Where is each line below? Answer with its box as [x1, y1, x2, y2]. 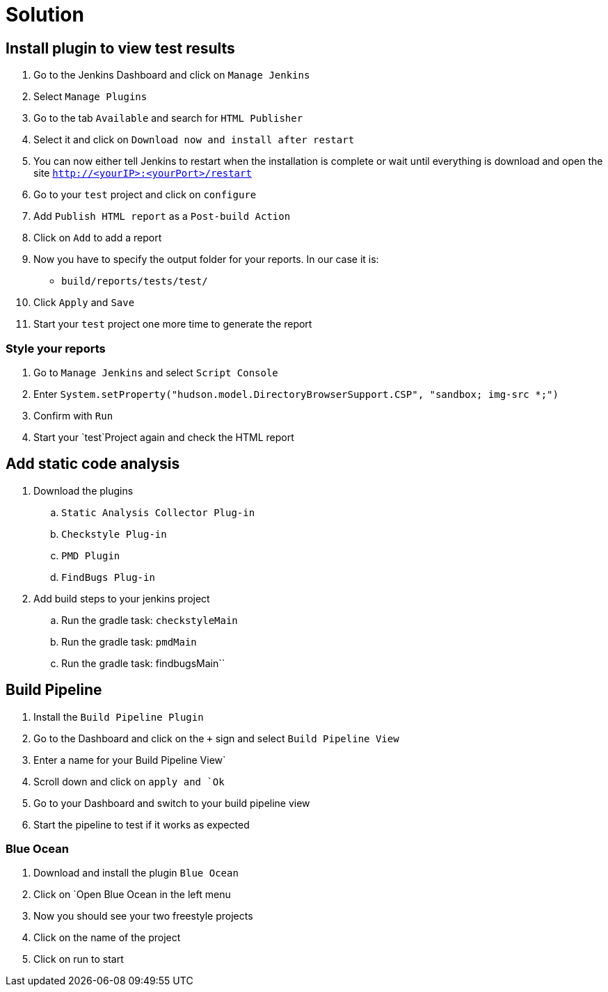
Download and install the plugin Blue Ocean [33, 867, 239, 879]
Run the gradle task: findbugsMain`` [61, 657, 225, 669]
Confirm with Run [33, 409, 113, 422]
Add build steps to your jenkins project [33, 592, 210, 605]
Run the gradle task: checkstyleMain [61, 614, 238, 626]
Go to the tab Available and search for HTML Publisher [33, 112, 303, 125]
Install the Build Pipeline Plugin [33, 710, 204, 723]
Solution [6, 3, 84, 26]
